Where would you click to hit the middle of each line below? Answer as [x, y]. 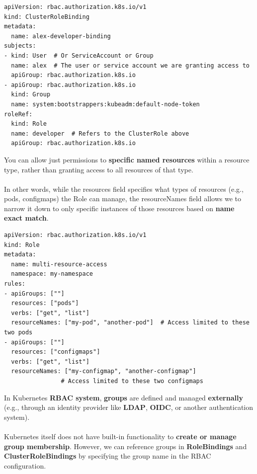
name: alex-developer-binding [61, 36]
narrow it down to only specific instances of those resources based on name [119, 208]
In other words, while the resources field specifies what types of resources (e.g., [124, 189]
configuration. [25, 465]
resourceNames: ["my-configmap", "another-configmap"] [104, 371]
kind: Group [31, 95]
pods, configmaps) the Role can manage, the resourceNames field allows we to [123, 198]
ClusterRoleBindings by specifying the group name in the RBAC [108, 456]
